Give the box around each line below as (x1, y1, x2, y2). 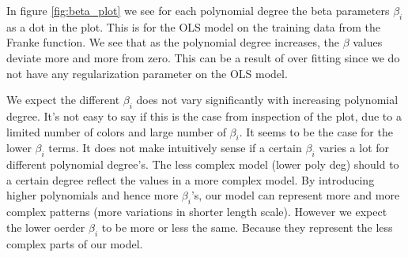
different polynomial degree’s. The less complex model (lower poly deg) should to (6, 156, 399, 173)
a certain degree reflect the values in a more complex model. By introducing (6, 171, 375, 188)
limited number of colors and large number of (6, 123, 226, 140)
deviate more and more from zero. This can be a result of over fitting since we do (6, 49, 400, 65)
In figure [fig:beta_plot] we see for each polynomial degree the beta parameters (6, 2, 390, 18)
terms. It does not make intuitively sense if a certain (48, 140, 302, 156)
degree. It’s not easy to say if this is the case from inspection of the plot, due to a (6, 107, 402, 124)
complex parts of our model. (6, 235, 143, 251)
